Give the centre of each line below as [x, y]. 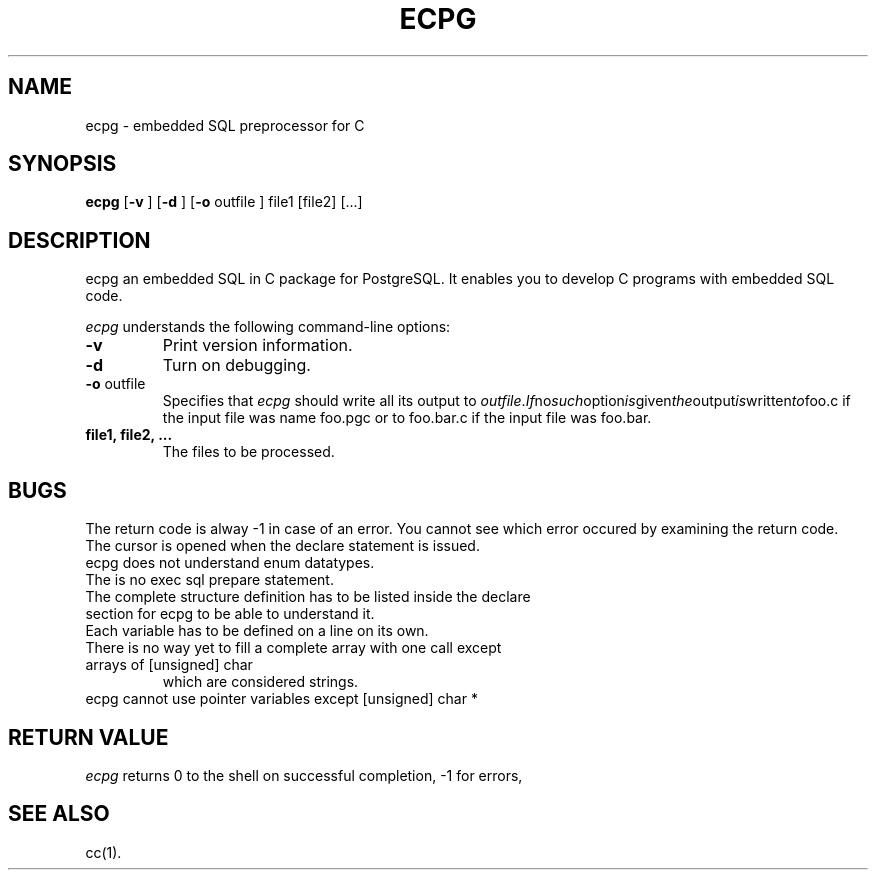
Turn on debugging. [236, 365]
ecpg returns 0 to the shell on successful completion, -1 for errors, [304, 775]
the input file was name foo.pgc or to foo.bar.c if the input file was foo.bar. [407, 418]
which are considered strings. [260, 682]
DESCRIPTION [79, 240]
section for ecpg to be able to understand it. [230, 614]
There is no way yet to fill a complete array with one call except [293, 648]
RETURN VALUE [88, 737]
